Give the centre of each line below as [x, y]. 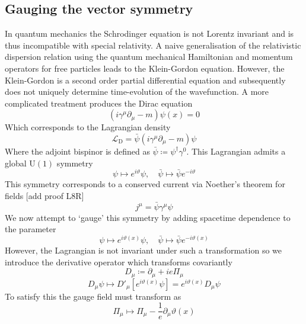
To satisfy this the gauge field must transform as [93, 296]
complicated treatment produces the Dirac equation [99, 103]
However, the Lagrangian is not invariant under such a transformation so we [144, 250]
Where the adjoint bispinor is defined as [77, 151]
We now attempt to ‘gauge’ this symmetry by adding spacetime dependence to [148, 217]
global [16, 163]
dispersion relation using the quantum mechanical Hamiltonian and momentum [149, 57]
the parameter [31, 229]
